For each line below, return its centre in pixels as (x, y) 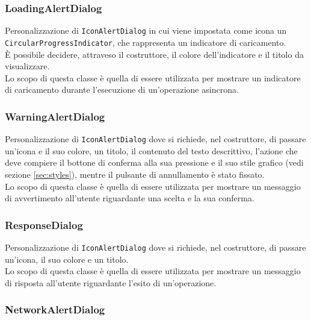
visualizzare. (27, 66)
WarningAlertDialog (55, 116)
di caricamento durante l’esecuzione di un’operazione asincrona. (122, 89)
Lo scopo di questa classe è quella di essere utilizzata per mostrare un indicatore (153, 77)
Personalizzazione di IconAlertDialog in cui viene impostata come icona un (146, 30)
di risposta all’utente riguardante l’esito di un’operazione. (111, 282)
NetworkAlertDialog (55, 309)
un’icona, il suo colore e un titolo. (67, 259)
